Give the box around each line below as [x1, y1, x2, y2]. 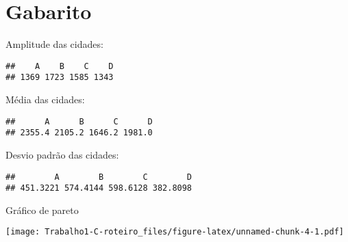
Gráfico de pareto [5, 202, 79, 217]
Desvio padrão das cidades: [5, 147, 119, 161]
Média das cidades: [5, 92, 85, 107]
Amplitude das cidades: [5, 37, 103, 51]
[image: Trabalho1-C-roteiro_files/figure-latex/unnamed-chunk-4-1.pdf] [5, 227, 344, 237]
